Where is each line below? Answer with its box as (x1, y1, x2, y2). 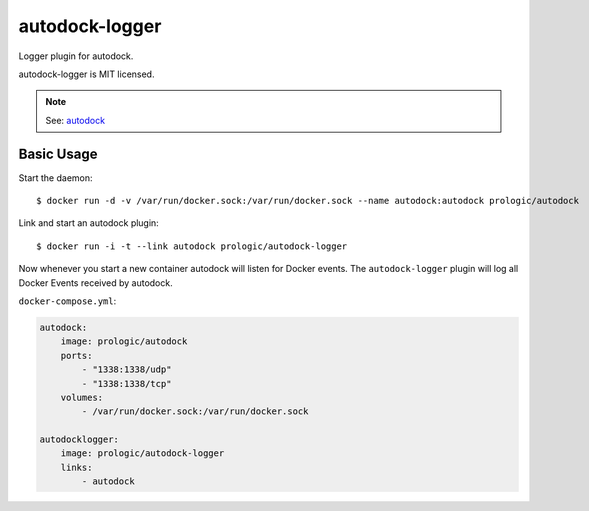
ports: (60, 350, 93, 361)
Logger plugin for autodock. (18, 50, 134, 62)
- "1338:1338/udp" (81, 364, 172, 375)
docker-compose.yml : (18, 295, 117, 307)
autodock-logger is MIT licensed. (18, 68, 155, 80)
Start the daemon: (18, 171, 94, 184)
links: (60, 461, 93, 473)
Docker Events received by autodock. (18, 276, 174, 289)
